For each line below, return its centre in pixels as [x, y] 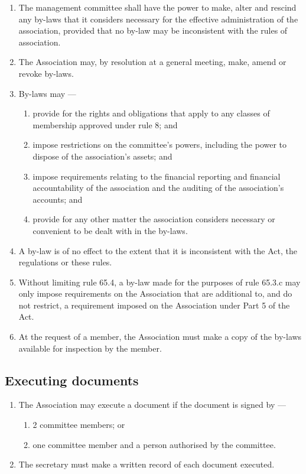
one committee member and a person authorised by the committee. [154, 444]
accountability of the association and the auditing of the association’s [158, 188]
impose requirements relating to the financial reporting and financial [157, 176]
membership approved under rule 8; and [105, 124]
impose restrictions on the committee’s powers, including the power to [160, 145]
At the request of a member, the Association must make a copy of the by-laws [160, 337]
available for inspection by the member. [90, 348]
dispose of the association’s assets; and [102, 156]
